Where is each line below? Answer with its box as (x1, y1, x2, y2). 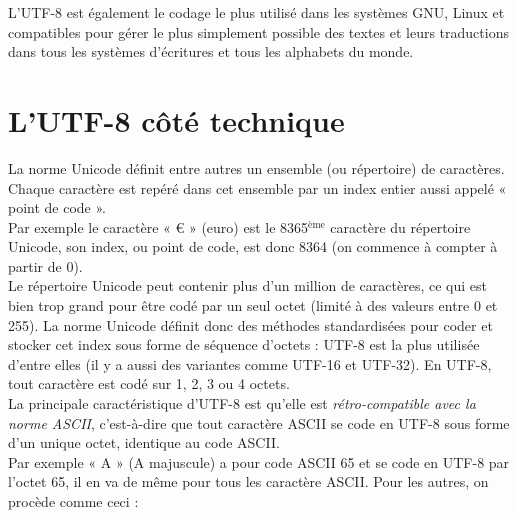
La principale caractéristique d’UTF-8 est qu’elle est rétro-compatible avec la (8, 393, 476, 414)
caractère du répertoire (330, 216, 471, 237)
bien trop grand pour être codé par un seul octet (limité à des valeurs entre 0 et (8, 295, 498, 316)
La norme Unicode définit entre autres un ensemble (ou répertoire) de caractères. (8, 157, 505, 178)
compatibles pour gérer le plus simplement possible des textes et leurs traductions (8, 21, 509, 42)
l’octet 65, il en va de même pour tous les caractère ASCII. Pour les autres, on (8, 471, 489, 492)
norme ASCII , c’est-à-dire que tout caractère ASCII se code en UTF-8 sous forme (8, 412, 510, 433)
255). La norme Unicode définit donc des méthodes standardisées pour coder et (8, 314, 493, 335)
